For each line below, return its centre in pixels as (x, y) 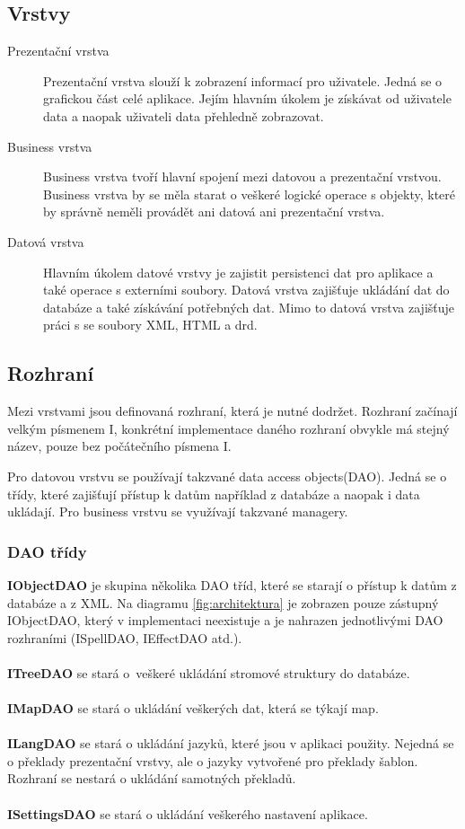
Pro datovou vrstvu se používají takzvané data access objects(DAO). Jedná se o (227, 476)
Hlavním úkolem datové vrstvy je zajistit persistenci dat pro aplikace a (238, 272)
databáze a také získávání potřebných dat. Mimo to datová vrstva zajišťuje (249, 307)
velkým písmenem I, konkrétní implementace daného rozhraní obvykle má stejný (228, 428)
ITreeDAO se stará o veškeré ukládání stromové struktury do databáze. (209, 672)
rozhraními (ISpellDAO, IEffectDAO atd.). (125, 637)
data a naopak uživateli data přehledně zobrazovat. (184, 115)
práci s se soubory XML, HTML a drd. (150, 325)
